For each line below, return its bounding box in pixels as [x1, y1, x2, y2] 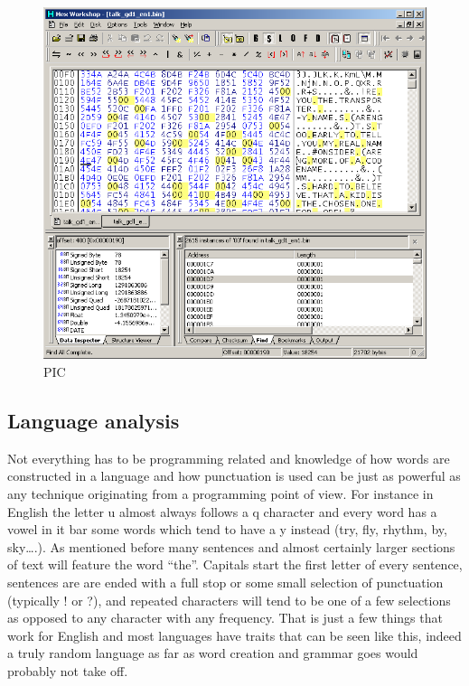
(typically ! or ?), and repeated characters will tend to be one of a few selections [7, 590, 451, 609]
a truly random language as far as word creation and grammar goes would [7, 644, 418, 663]
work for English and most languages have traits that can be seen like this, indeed [7, 625, 462, 644]
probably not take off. [7, 661, 128, 680]
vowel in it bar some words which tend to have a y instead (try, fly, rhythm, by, [7, 520, 447, 539]
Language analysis [7, 406, 180, 434]
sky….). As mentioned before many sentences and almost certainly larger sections [7, 537, 455, 556]
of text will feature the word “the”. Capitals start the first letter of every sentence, [7, 555, 463, 574]
